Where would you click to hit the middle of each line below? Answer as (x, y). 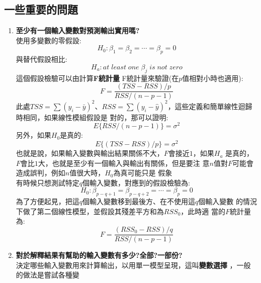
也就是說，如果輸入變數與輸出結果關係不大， (90, 153)
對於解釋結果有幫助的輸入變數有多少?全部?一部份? (99, 255)
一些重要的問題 (41, 9)
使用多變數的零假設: (49, 40)
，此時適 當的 (203, 211)
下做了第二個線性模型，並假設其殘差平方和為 (90, 211)
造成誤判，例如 (40, 173)
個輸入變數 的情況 (228, 201)
